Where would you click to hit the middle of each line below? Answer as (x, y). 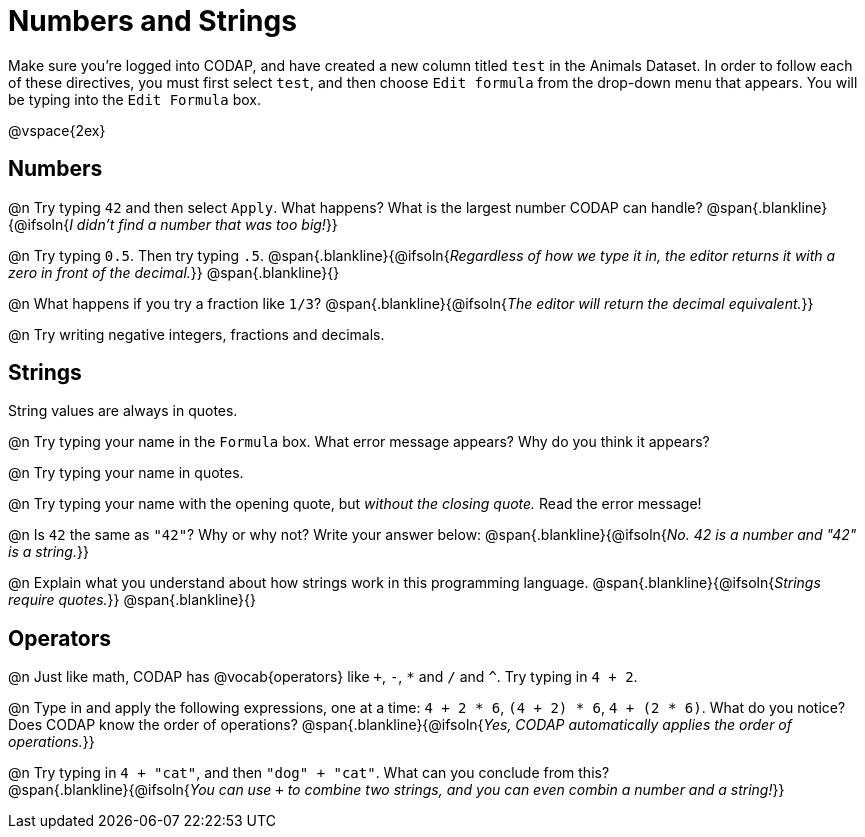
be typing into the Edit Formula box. (134, 99)
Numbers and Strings (152, 21)
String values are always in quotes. (123, 411)
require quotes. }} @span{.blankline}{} (132, 600)
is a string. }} (48, 552)
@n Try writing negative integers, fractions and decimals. (196, 334)
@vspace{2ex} (57, 130)
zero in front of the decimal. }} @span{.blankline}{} (174, 272)
